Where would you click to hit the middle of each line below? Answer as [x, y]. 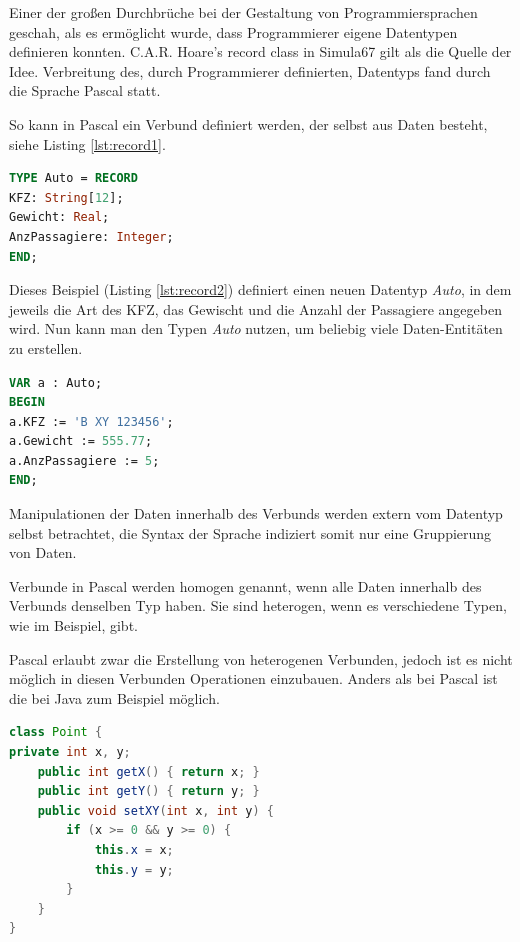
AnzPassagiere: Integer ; [91, 236]
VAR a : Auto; [56, 382]
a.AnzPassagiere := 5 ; [84, 460]
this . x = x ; [134, 849]
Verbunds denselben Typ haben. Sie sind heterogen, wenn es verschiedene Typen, [258, 605]
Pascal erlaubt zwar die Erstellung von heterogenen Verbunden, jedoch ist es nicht [261, 658]
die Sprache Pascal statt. [85, 90]
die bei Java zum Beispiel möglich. [114, 697]
